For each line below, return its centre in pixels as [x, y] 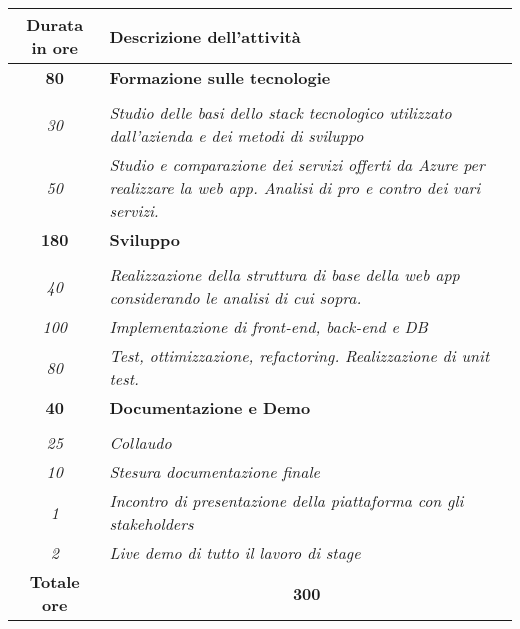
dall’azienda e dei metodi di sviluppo [236, 135]
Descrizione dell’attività [205, 36]
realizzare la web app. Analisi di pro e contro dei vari [295, 187]
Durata [55, 24]
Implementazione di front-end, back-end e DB [268, 326]
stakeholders [151, 523]
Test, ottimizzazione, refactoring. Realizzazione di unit [299, 355]
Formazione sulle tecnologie [220, 77]
